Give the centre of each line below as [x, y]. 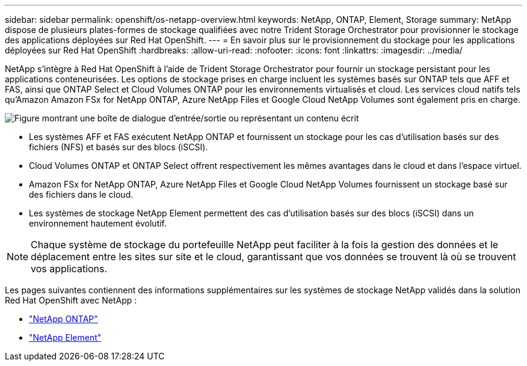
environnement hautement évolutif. [98, 223]
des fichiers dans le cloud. [81, 194]
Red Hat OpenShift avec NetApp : [71, 300]
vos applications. [69, 269]
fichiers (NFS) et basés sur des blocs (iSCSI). [119, 147]
